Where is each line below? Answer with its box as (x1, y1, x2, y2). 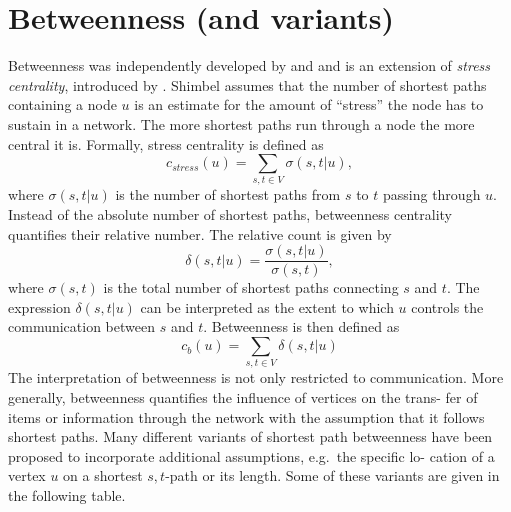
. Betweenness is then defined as (203, 316, 400, 337)
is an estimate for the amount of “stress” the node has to (134, 94, 484, 115)
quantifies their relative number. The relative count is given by (8, 223, 392, 244)
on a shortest (63, 465, 143, 486)
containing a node (8, 94, 117, 115)
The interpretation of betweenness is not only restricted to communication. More (8, 367, 504, 388)
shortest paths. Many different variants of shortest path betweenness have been (8, 426, 493, 447)
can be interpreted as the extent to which (140, 296, 394, 317)
